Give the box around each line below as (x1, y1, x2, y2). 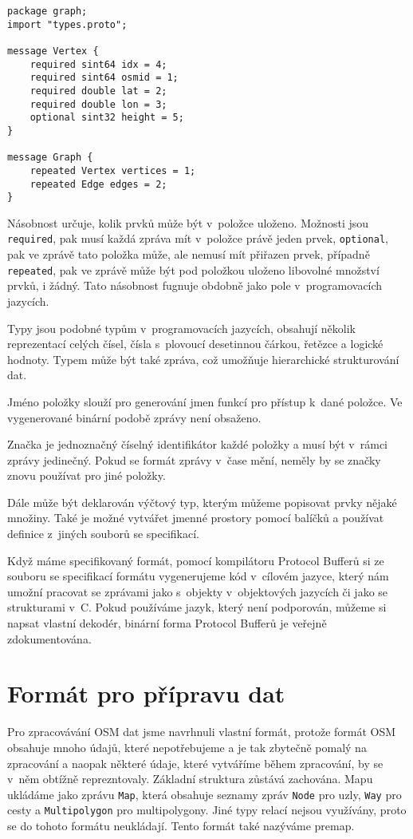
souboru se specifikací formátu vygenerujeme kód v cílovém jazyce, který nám (7, 568, 389, 584)
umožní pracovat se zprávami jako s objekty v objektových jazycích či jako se (7, 583, 388, 600)
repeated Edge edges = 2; (29, 178, 167, 190)
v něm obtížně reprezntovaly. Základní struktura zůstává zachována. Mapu (7, 770, 373, 787)
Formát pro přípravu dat (7, 677, 285, 710)
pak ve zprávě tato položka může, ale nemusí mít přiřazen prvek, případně (7, 246, 370, 263)
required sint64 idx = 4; (29, 58, 167, 70)
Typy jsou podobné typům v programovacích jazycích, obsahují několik (7, 319, 356, 336)
